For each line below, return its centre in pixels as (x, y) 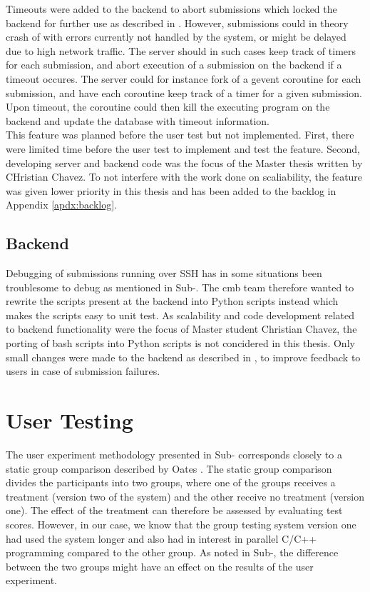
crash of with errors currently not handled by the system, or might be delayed (176, 37)
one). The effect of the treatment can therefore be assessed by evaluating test (174, 510)
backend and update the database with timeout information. (138, 120)
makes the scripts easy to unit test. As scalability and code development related (180, 315)
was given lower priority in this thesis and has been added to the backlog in (171, 190)
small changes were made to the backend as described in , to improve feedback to (183, 357)
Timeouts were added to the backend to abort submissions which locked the (171, 9)
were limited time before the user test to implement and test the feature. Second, (183, 148)
